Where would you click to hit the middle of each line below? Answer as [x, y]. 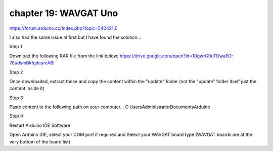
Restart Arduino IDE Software [40, 125]
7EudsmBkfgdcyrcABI [32, 63]
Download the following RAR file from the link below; [64, 56]
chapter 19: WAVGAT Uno [64, 13]
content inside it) [27, 89]
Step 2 [16, 72]
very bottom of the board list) [40, 141]
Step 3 [16, 98]
